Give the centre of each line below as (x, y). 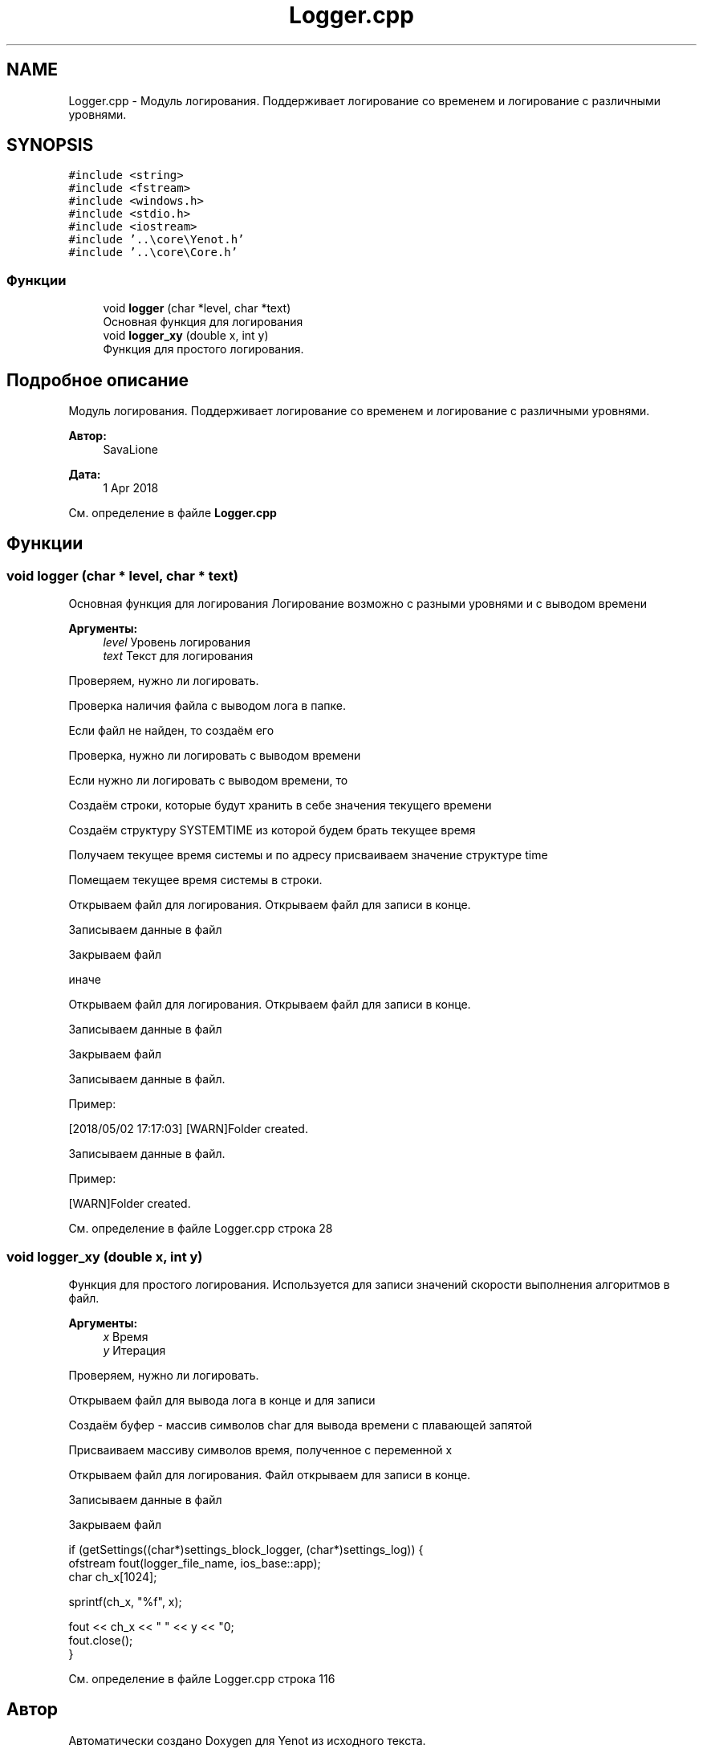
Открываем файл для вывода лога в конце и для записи (222, 1400)
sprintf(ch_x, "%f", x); (125, 1602)
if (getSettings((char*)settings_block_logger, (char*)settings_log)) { (246, 1549)
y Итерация (134, 1350)
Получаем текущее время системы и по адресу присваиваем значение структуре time (308, 855)
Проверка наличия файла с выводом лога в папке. (207, 706)
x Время (126, 1337)
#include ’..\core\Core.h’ (153, 253)
